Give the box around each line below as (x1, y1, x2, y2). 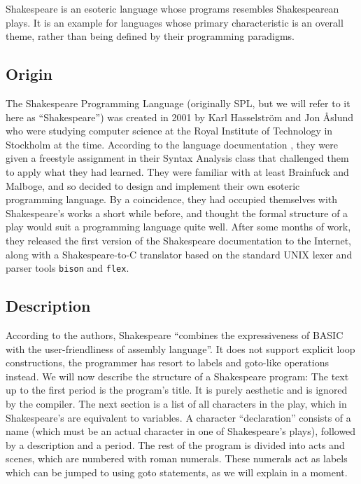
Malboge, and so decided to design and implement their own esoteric (6, 178, 300, 193)
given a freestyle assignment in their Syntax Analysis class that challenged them (6, 151, 349, 165)
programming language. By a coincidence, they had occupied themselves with (6, 192, 338, 207)
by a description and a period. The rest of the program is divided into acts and (6, 437, 345, 452)
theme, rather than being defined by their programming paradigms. (6, 29, 295, 43)
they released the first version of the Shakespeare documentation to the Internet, (6, 233, 351, 247)
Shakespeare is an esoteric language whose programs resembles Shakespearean (6, 1, 339, 15)
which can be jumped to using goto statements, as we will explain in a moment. (6, 464, 348, 479)
